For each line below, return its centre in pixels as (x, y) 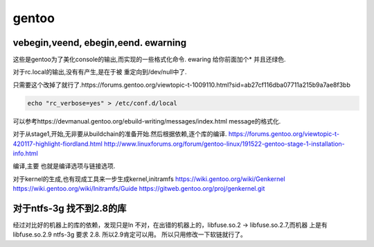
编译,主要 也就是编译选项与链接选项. (64, 166)
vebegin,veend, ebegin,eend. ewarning (100, 43)
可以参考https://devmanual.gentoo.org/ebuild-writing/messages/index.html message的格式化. (147, 121)
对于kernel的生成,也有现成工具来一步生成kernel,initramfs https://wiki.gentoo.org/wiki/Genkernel (149, 179)
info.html (25, 153)
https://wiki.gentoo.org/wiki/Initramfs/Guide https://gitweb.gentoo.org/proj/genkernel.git (139, 189)
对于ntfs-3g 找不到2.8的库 (70, 208)
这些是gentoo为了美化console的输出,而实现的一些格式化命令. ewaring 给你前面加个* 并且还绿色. (150, 60)
